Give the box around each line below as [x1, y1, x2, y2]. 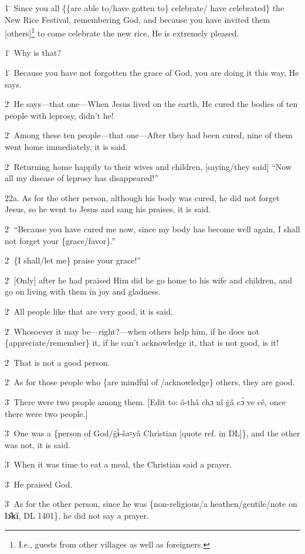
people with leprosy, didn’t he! [5, 109, 114, 121]
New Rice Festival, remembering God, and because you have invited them [5, 13, 270, 25]
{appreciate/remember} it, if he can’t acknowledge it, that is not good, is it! [5, 336, 279, 349]
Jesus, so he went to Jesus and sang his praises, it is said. [5, 203, 211, 215]
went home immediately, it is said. [5, 141, 128, 152]
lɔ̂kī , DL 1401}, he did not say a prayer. [5, 509, 149, 522]
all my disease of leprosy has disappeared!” [5, 172, 158, 184]
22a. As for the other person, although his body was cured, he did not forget [5, 191, 280, 203]
